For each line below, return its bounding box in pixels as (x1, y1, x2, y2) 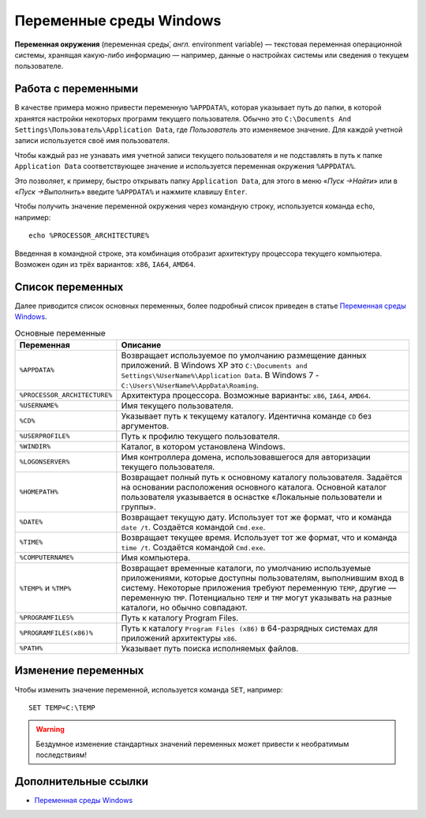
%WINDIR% (19, 442, 51, 451)
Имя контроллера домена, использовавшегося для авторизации (121, 451, 371, 462)
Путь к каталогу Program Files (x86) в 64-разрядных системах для (121, 622, 378, 633)
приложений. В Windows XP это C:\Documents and (121, 359, 308, 370)
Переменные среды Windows (14, 12, 222, 29)
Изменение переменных (14, 664, 144, 677)
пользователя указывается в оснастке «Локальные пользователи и (121, 491, 383, 502)
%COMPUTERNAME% (19, 553, 74, 562)
